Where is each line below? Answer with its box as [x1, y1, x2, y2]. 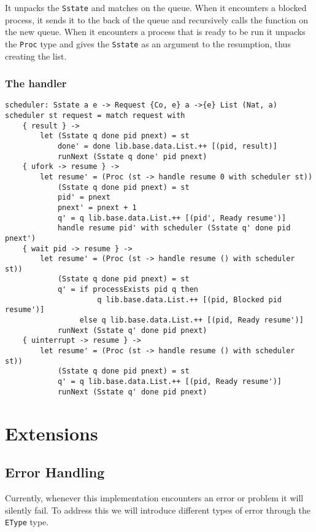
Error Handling [5, 463, 105, 482]
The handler [5, 76, 67, 91]
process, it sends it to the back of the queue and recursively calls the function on [5, 13, 309, 26]
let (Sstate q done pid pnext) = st [40, 131, 190, 141]
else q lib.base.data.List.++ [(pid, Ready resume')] [79, 316, 304, 325]
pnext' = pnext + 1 [57, 203, 137, 212]
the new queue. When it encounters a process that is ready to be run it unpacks [5, 25, 306, 38]
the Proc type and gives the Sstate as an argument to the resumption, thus [5, 37, 291, 50]
